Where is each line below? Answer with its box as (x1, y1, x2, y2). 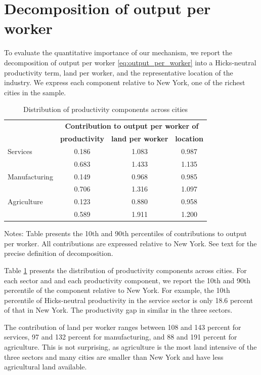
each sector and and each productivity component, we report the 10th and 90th (4, 275, 251, 285)
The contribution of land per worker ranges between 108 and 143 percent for (4, 321, 241, 332)
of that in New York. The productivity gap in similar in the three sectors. (4, 305, 233, 315)
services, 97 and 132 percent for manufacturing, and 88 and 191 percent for (4, 331, 237, 342)
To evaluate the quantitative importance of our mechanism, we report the (4, 47, 232, 58)
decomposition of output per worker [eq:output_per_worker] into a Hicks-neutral (4, 57, 256, 67)
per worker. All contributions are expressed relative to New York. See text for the (4, 238, 257, 248)
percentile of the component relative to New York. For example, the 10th (4, 285, 230, 295)
